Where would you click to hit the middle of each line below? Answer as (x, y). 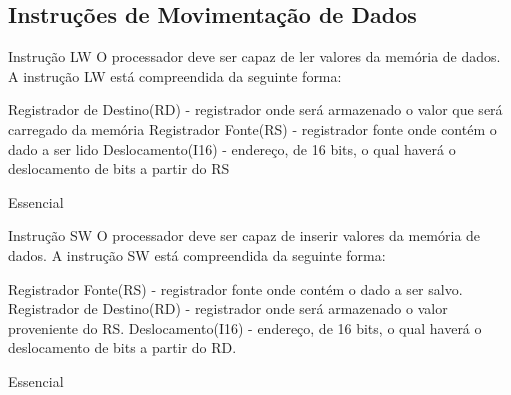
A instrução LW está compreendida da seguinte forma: (175, 75)
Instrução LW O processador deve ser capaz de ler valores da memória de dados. (254, 56)
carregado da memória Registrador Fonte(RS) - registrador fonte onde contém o (252, 128)
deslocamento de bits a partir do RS (119, 168)
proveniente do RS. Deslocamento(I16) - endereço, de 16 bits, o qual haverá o (245, 327)
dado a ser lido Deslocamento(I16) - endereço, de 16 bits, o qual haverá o (232, 148)
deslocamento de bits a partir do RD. (122, 347)
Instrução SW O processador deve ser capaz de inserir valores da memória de (244, 235)
